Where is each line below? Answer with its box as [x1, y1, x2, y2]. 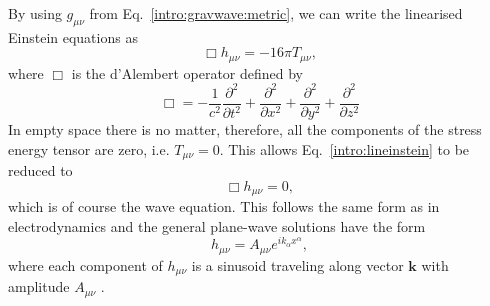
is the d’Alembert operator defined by [71, 62, 304, 83]
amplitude [8, 276, 70, 297]
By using [8, 3, 62, 23]
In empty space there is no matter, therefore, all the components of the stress [8, 119, 482, 139]
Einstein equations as [8, 26, 138, 47]
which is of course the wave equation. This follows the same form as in [8, 196, 440, 217]
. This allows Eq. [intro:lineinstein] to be [219, 138, 470, 159]
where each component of [8, 254, 163, 275]
